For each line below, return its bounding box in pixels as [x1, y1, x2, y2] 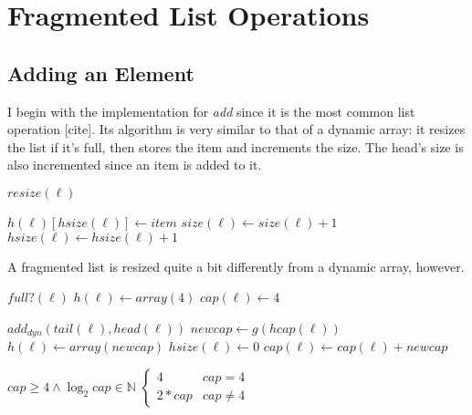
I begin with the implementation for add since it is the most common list [7, 101, 415, 120]
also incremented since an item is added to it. [7, 155, 262, 174]
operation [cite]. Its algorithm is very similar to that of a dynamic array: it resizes [7, 119, 466, 139]
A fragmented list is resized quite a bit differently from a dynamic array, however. [7, 256, 465, 275]
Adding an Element [7, 58, 194, 87]
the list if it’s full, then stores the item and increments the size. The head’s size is [7, 137, 464, 156]
